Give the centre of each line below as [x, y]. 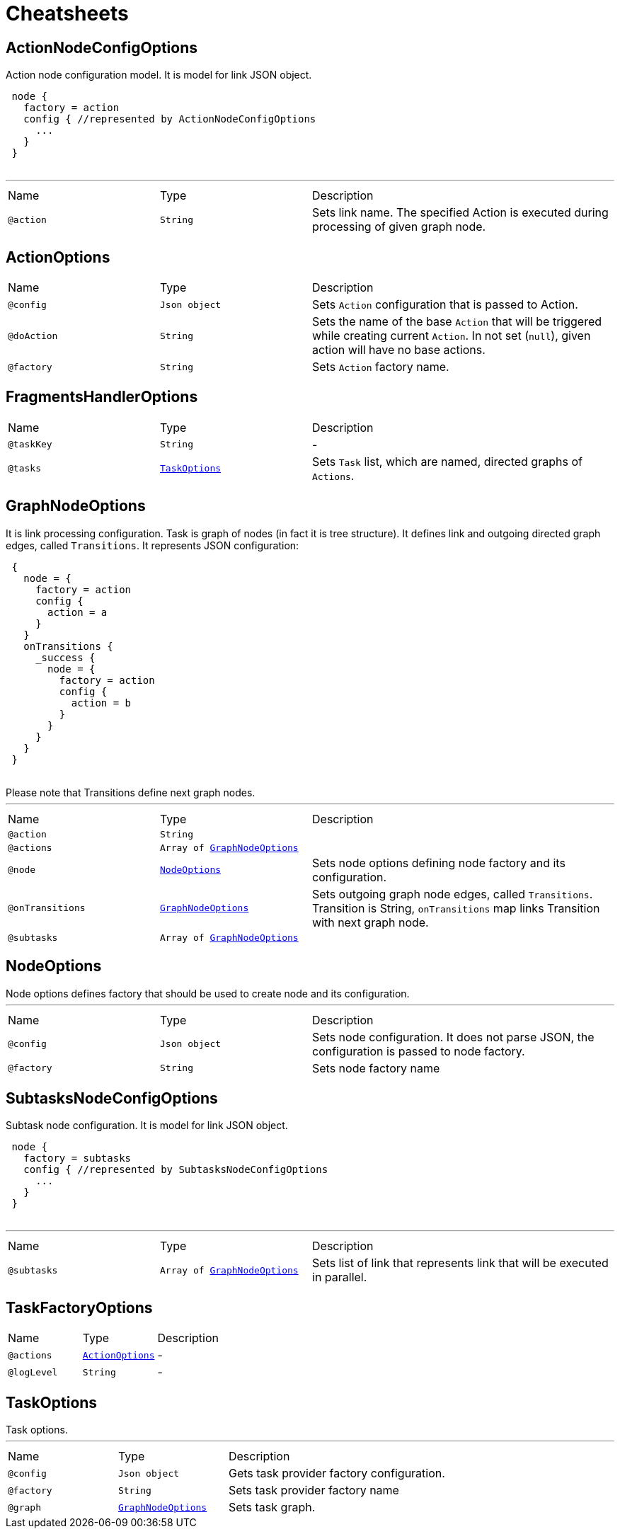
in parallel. [340, 1277]
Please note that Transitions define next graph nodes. [131, 792]
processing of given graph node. [399, 227]
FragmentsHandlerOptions [102, 397]
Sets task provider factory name [314, 1490]
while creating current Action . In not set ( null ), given [452, 336]
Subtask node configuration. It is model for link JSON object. [147, 1126]
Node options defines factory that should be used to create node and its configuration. [208, 993]
